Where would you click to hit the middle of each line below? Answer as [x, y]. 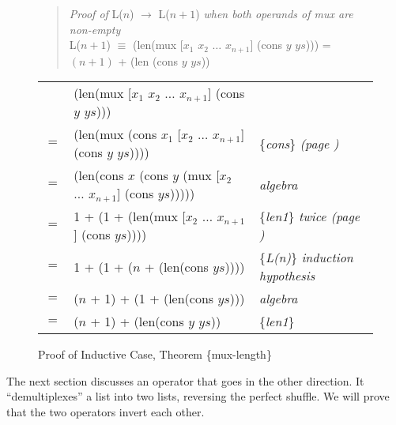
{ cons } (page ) [299, 143]
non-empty [95, 29]
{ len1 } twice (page [309, 216]
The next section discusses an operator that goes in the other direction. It [185, 380]
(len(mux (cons [115, 134]
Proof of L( [96, 13]
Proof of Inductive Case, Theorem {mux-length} [155, 354]
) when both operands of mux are [274, 13]
